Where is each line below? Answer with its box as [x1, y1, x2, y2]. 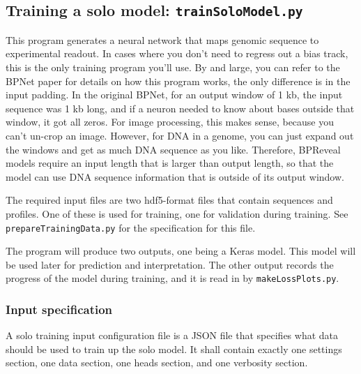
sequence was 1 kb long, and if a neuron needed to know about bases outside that [6, 100, 355, 115]
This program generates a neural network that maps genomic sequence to [6, 32, 319, 47]
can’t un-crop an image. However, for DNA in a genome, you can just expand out [6, 128, 354, 142]
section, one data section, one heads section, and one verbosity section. [6, 355, 308, 370]
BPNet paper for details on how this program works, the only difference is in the [6, 73, 351, 88]
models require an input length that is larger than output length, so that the [6, 156, 334, 170]
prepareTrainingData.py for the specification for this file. [6, 220, 256, 234]
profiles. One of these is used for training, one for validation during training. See [6, 206, 348, 220]
